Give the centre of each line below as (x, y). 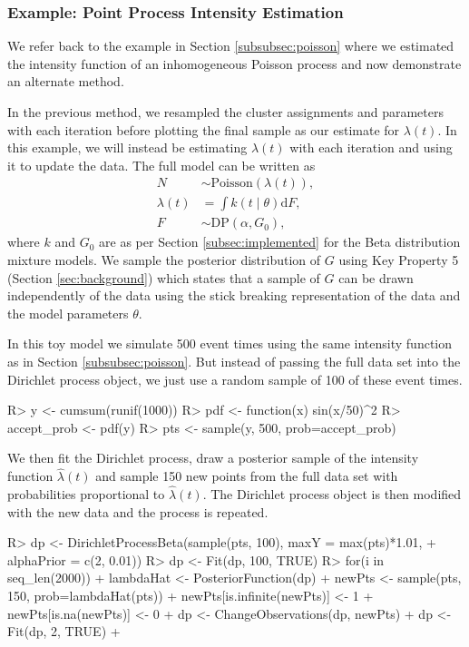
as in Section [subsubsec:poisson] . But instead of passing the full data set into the (234, 362)
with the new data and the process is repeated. (138, 511)
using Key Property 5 (399, 260)
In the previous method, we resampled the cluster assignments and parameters (225, 112)
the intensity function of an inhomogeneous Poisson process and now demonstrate (234, 63)
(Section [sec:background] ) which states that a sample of (164, 277)
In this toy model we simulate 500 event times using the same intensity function (230, 343)
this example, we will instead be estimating (127, 147)
